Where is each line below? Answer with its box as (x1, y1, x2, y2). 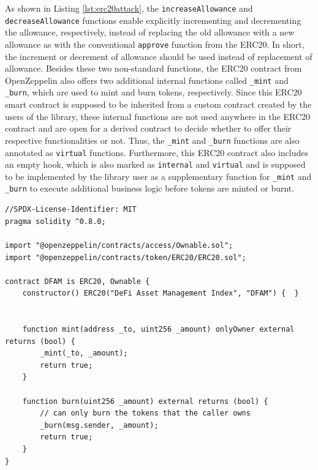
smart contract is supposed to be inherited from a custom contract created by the (5, 98, 312, 111)
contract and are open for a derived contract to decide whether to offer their (5, 122, 292, 135)
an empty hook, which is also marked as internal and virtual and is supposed (5, 158, 306, 171)
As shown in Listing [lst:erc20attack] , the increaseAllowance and (5, 2, 253, 14)
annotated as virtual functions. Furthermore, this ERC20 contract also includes (5, 146, 309, 159)
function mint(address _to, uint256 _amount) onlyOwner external (22, 325, 295, 334)
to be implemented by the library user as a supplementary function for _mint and (5, 170, 312, 182)
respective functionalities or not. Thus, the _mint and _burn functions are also (5, 133, 300, 146)
